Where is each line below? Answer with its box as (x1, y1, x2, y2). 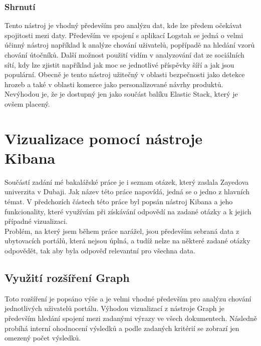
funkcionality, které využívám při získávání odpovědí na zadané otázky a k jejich (5, 206, 251, 216)
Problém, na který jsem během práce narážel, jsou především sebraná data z (5, 225, 239, 236)
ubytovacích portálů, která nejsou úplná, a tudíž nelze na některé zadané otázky (5, 235, 250, 246)
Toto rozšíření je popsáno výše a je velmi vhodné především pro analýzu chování (5, 293, 251, 303)
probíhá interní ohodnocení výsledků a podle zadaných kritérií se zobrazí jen (5, 322, 239, 333)
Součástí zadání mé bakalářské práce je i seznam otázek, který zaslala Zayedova (5, 176, 249, 187)
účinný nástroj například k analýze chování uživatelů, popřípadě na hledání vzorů (5, 40, 255, 50)
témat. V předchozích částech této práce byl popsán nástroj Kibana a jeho (5, 196, 233, 207)
